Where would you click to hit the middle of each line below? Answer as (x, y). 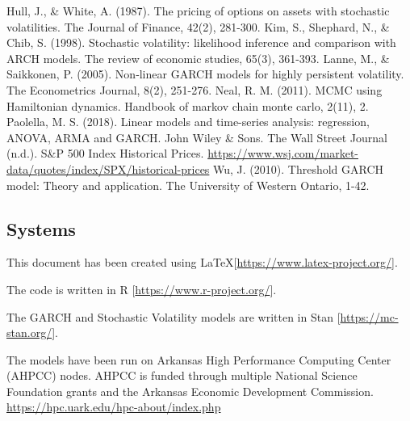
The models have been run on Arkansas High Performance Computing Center (199, 359)
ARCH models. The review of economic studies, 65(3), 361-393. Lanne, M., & (198, 58)
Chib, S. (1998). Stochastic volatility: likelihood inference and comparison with (201, 42)
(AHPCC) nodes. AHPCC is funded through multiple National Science (182, 375)
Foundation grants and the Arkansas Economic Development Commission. (190, 391)
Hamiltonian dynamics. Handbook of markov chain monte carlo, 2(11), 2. (188, 105)
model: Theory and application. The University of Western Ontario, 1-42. (188, 185)
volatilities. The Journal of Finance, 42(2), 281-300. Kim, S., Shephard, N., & (198, 26)
